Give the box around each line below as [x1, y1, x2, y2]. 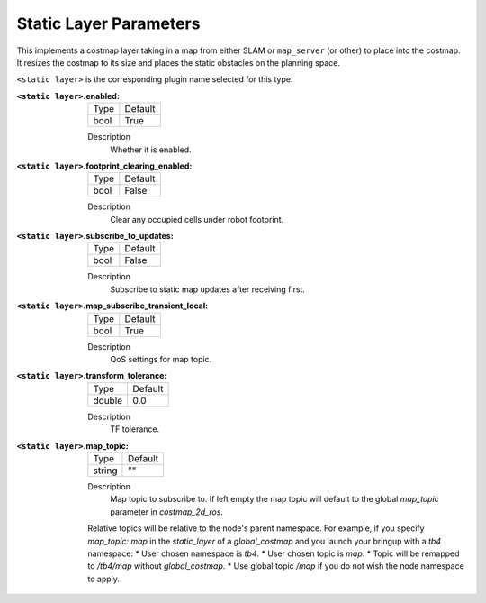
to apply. [87, 573, 121, 584]
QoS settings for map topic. [110, 354, 212, 365]
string [93, 464, 118, 477]
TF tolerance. [110, 424, 160, 434]
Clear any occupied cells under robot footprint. [110, 214, 284, 224]
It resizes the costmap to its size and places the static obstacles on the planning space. [16, 57, 341, 68]
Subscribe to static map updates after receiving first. [110, 284, 306, 295]
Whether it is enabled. [110, 144, 193, 155]
